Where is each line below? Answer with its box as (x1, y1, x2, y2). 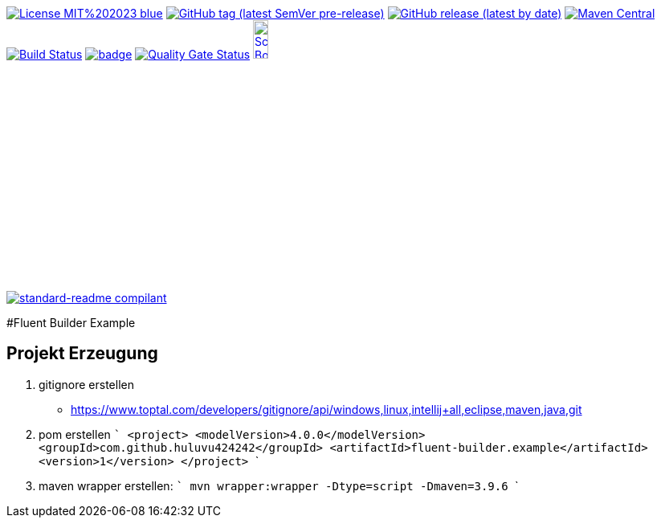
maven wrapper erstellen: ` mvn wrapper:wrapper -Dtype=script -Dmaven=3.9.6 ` (39, 478, 519, 493)
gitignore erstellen (39, 377, 134, 391)
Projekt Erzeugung (6, 343, 158, 364)
